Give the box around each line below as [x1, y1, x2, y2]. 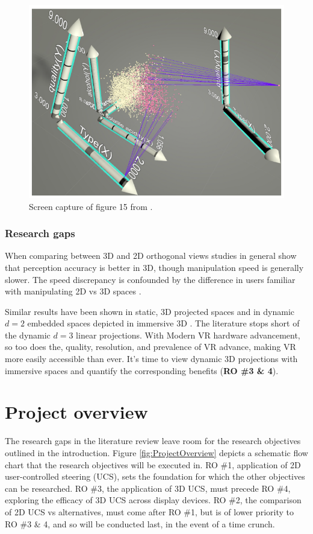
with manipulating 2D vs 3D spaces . [5, 285, 141, 297]
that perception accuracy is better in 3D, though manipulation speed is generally [5, 261, 304, 273]
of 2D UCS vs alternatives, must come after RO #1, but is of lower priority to [5, 505, 294, 518]
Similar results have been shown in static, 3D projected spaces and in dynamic [5, 305, 295, 317]
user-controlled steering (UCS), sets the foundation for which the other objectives [5, 470, 305, 483]
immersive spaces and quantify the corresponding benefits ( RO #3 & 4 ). [5, 364, 279, 377]
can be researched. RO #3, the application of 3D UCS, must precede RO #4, [5, 482, 291, 494]
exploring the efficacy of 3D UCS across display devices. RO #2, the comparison [5, 494, 302, 506]
